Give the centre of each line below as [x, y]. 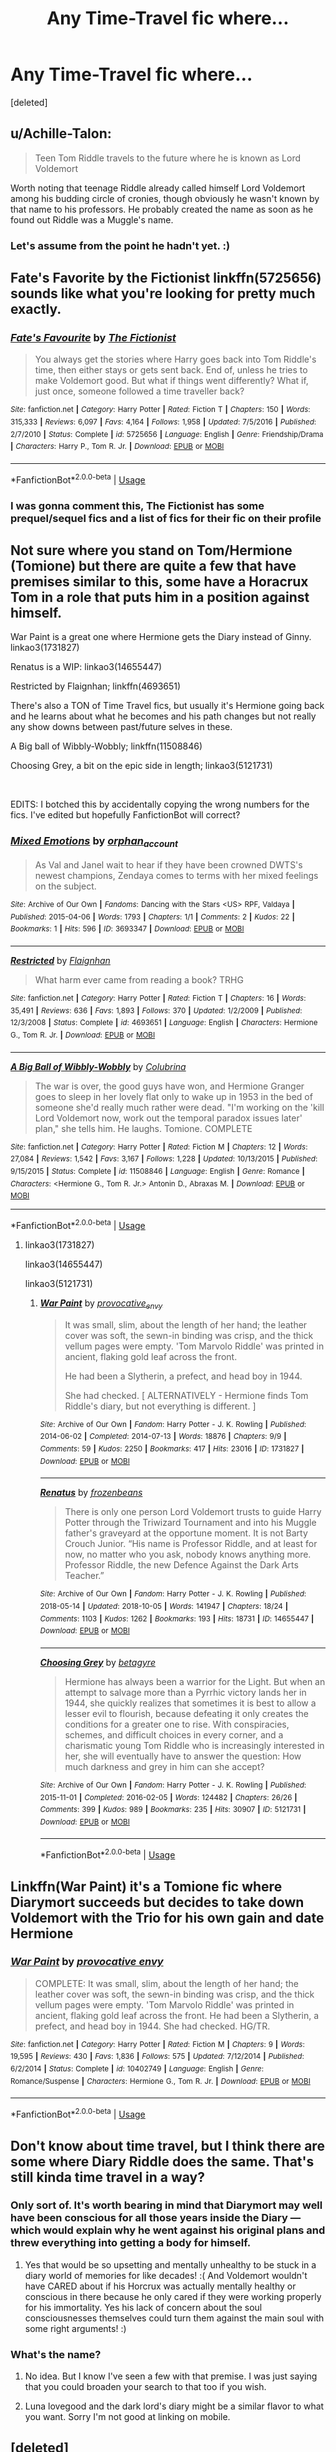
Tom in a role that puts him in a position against [160, 597]
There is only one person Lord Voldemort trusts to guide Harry [193, 1512]
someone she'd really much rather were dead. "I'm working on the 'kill [179, 1107]
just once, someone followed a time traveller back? [139, 391]
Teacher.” [84, 1576]
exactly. [36, 309]
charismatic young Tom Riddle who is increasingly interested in [194, 1745]
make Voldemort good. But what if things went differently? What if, [171, 381]
